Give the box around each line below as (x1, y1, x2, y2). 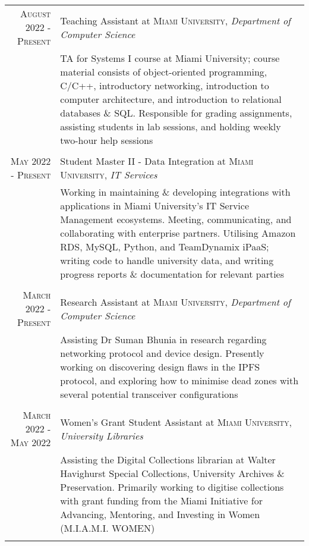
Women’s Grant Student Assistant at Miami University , (60, 415, 292, 429)
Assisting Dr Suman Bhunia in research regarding (60, 332, 267, 346)
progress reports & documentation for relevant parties (60, 267, 284, 281)
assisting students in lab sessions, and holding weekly (60, 120, 281, 133)
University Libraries (60, 428, 143, 443)
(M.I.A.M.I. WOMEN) (60, 521, 155, 535)
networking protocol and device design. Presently (60, 346, 264, 360)
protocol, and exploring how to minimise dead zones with (60, 374, 299, 387)
